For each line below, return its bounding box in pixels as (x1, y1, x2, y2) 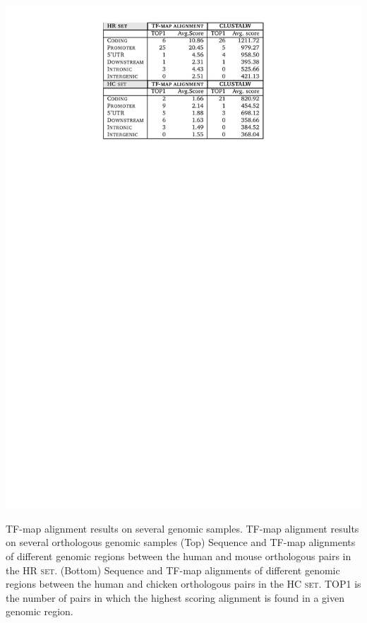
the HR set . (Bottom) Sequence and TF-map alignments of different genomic (6, 562, 340, 577)
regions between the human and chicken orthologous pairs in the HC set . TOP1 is (6, 576, 361, 591)
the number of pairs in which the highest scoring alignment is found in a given (6, 590, 344, 605)
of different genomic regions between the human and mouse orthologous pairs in (6, 548, 351, 563)
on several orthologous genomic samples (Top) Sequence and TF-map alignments (6, 535, 356, 550)
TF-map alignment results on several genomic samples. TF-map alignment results (6, 521, 359, 535)
